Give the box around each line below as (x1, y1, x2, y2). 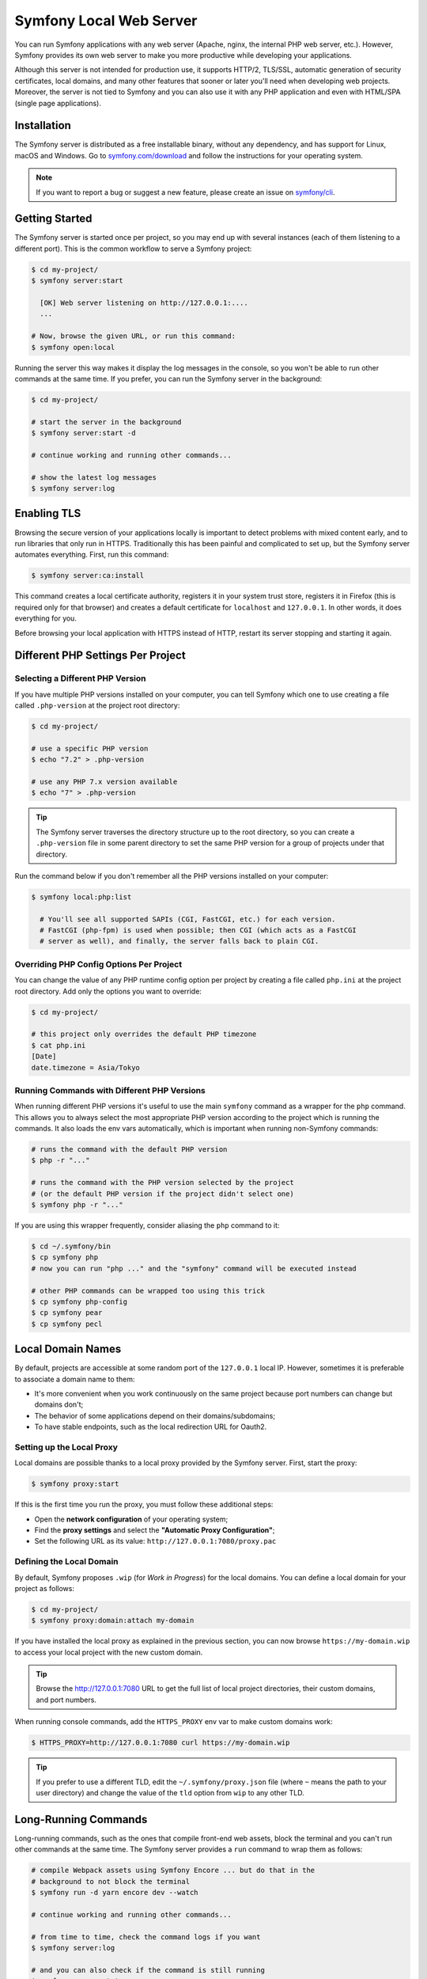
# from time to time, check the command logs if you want (31, 1932, 261, 1941)
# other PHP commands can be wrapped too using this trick (31, 1286, 265, 1295)
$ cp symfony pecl (31, 1319, 103, 1328)
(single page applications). (14, 98, 102, 108)
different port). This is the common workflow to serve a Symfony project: (14, 244, 252, 253)
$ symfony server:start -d (31, 428, 136, 438)
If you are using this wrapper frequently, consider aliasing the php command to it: (14, 1220, 280, 1230)
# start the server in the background (31, 417, 182, 427)
